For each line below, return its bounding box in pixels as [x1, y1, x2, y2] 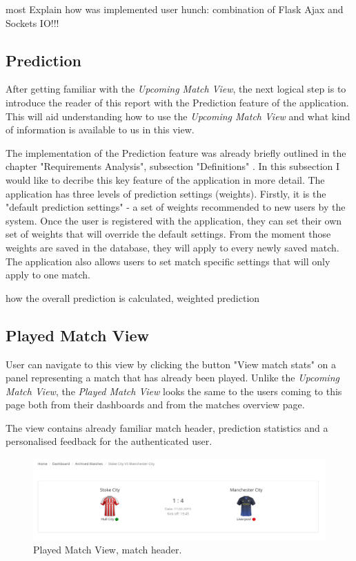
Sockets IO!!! [6, 15, 59, 30]
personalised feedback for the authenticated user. [6, 434, 212, 448]
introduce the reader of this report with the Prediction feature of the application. [6, 95, 349, 109]
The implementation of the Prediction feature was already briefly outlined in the [6, 145, 346, 160]
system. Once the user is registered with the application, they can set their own [6, 213, 342, 227]
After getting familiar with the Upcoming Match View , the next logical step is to [6, 82, 346, 96]
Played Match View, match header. [33, 542, 182, 557]
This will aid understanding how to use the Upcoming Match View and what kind [6, 108, 350, 123]
